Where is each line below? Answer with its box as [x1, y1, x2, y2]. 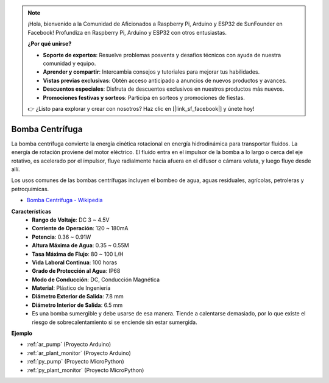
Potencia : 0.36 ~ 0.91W [32, 233, 91, 241]
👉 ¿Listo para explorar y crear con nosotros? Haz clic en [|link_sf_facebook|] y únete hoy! [27, 105, 255, 112]
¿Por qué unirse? [27, 40, 72, 47]
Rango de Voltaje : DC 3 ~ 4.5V [32, 216, 110, 223]
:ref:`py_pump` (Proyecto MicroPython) [26, 358, 124, 365]
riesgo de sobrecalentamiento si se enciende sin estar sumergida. [32, 318, 197, 326]
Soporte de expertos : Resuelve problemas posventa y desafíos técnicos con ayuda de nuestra [43, 51, 281, 58]
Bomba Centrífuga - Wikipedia [26, 197, 103, 204]
